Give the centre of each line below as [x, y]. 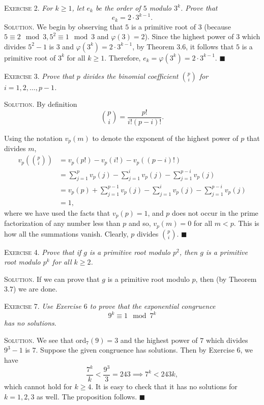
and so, [140, 223]
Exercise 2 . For [28, 8]
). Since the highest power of [189, 36]
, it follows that [210, 46]
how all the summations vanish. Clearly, [66, 233]
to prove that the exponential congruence [153, 306]
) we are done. [35, 289]
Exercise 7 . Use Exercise [43, 306]
